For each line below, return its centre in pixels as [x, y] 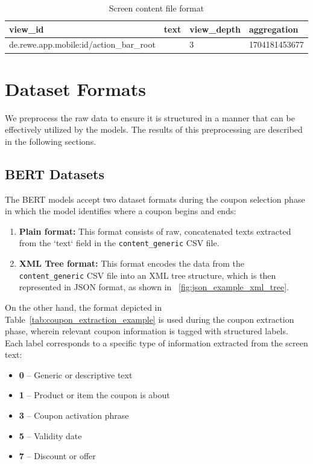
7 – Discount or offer [57, 456]
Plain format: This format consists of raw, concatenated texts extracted [155, 231]
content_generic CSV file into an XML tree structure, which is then [147, 275]
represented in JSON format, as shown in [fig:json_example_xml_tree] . [154, 287]
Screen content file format [156, 8]
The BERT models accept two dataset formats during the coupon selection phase [155, 199]
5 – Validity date [50, 435]
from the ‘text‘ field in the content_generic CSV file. [119, 243]
